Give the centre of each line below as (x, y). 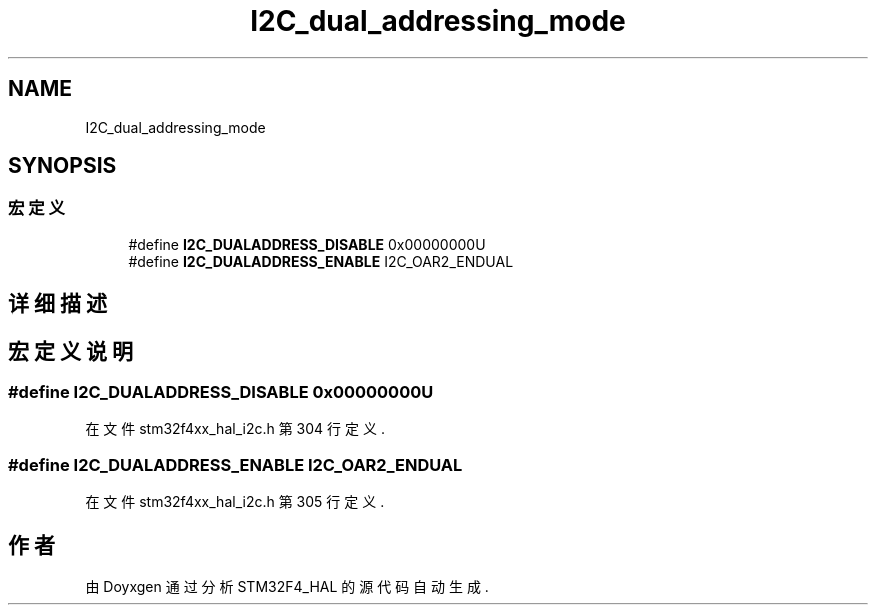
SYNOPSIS (62, 166)
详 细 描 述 (57, 304)
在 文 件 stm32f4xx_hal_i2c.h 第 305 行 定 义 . (235, 502)
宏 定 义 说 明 (70, 351)
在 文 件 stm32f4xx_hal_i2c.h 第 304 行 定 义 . (235, 429)
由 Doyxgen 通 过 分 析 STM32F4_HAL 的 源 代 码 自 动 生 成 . (287, 587)
